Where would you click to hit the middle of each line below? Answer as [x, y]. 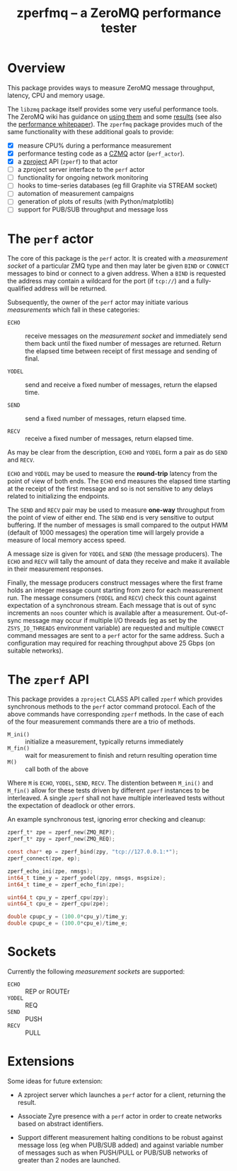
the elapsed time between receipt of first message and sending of [121, 351]
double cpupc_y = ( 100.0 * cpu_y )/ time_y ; [68, 917]
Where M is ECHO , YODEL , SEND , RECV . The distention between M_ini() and [110, 783]
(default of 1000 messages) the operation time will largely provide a [106, 533]
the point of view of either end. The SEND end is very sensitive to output [111, 518]
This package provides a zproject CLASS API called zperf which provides [115, 699]
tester [119, 28]
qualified [20, 288]
